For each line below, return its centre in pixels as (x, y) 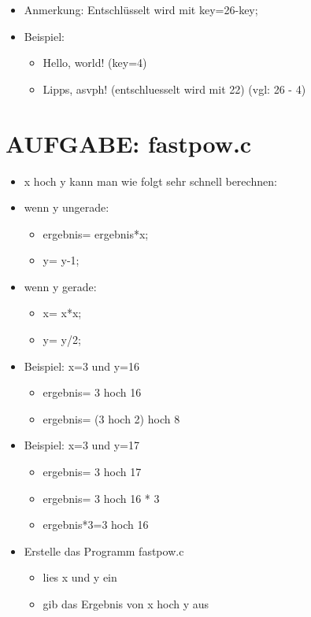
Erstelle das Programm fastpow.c (104, 550)
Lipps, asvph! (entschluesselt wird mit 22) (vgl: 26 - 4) (174, 89)
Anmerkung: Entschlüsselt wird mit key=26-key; (141, 9)
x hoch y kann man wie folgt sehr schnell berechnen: (150, 181)
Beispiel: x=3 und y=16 (81, 366)
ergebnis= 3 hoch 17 (92, 472)
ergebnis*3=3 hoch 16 (96, 525)
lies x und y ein (80, 577)
